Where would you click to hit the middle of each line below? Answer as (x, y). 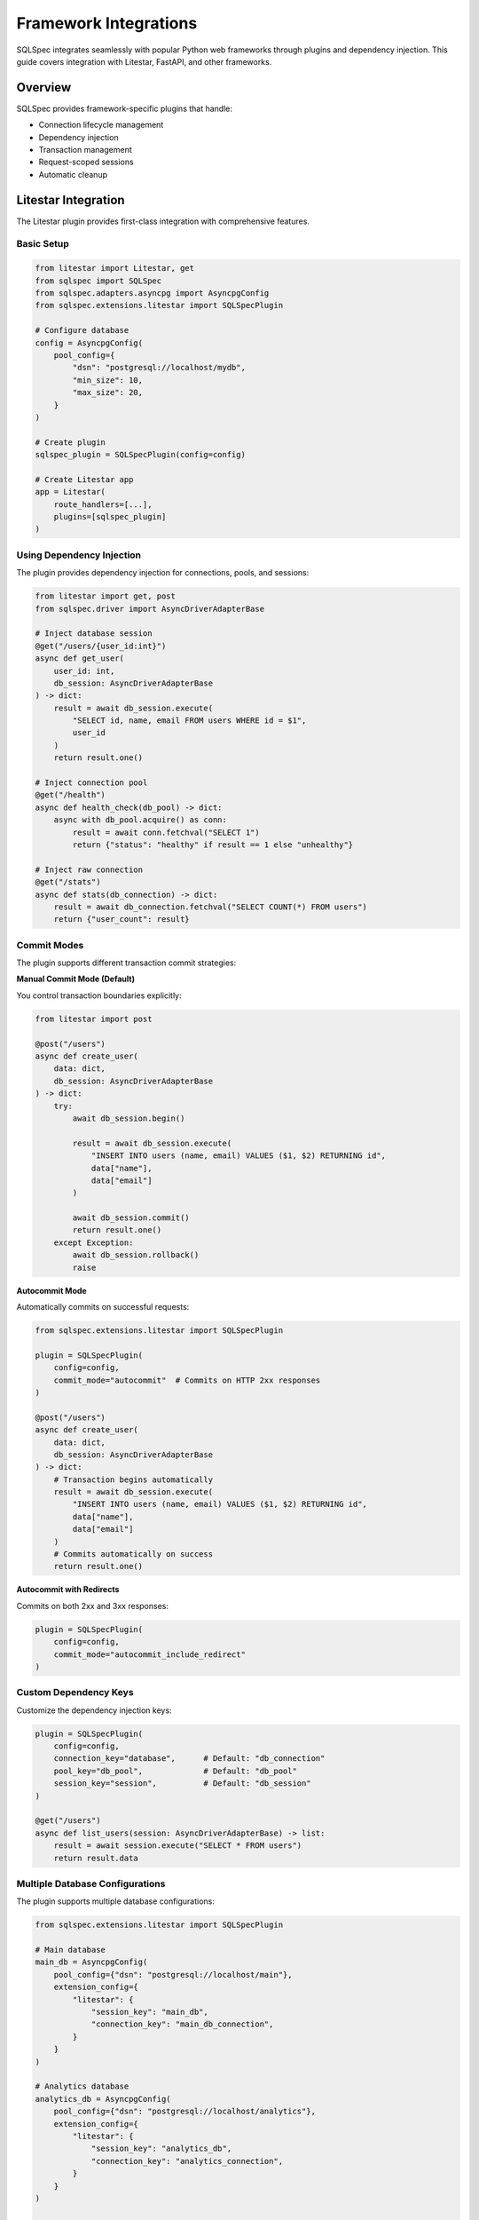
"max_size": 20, (108, 392)
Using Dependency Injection (79, 555)
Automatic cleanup (73, 174)
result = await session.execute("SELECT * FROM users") (178, 1846)
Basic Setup (43, 244)
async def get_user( (79, 658)
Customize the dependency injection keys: (94, 1710)
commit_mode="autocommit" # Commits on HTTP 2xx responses (187, 1380)
